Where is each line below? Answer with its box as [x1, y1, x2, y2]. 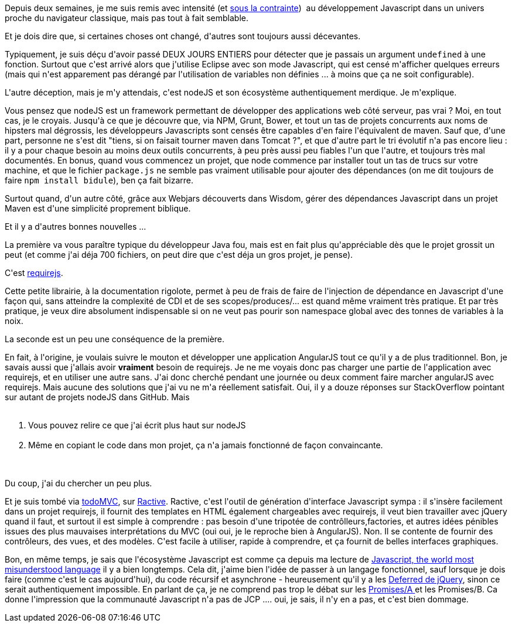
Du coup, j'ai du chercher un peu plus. [5, 478, 152, 488]
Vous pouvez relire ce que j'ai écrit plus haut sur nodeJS [28, 420, 246, 430]
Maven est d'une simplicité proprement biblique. [5, 203, 191, 213]
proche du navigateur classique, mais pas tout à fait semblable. [5, 13, 249, 23]
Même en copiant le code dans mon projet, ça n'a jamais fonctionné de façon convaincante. [28, 440, 383, 450]
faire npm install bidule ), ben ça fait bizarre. [5, 175, 194, 185]
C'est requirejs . [5, 268, 63, 278]
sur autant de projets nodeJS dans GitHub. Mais [5, 392, 190, 402]
